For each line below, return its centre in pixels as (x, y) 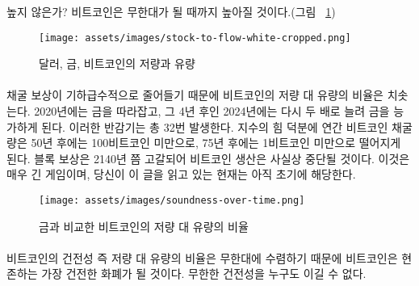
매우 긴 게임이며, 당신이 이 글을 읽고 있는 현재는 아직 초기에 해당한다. (181, 174)
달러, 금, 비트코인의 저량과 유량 (117, 63)
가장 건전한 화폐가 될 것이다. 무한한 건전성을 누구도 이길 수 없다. (204, 273)
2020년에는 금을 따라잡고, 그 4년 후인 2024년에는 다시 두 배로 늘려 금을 (212, 111)
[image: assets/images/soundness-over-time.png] (172, 200)
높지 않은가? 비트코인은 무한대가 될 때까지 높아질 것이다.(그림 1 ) (171, 11)
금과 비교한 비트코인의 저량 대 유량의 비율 (144, 226)
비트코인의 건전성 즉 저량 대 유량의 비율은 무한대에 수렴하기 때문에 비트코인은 (202, 257)
